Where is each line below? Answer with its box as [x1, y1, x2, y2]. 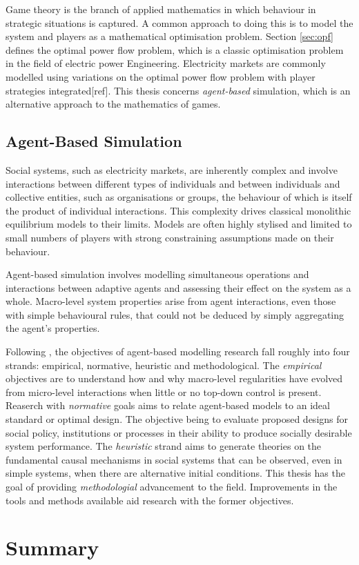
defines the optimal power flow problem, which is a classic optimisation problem [6, 42, 344, 57]
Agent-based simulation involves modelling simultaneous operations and [6, 267, 309, 281]
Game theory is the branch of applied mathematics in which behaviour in [6, 2, 316, 16]
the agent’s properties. [6, 321, 100, 335]
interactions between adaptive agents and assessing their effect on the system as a [6, 280, 351, 295]
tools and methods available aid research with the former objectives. [6, 493, 294, 507]
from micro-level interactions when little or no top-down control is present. [6, 384, 322, 399]
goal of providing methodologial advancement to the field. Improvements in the [6, 479, 338, 494]
